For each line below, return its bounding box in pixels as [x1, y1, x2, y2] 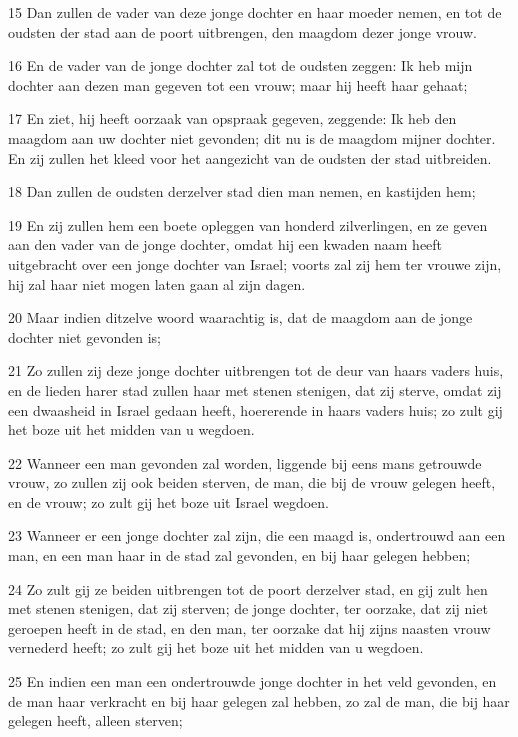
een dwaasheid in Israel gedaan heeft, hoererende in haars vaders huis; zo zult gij [8, 399, 503, 420]
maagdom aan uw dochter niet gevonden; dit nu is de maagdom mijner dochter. [8, 127, 496, 148]
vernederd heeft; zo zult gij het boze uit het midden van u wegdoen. [8, 637, 424, 658]
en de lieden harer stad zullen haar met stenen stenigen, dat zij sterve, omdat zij [8, 379, 502, 400]
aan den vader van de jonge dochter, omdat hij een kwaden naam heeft [8, 234, 443, 255]
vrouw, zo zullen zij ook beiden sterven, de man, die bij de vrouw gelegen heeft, [8, 472, 496, 493]
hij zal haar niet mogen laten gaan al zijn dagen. [8, 273, 306, 294]
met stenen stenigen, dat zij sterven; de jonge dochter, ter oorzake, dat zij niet [8, 598, 488, 619]
